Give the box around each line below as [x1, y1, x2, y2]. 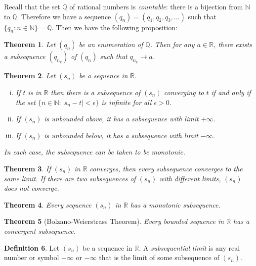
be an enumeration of [79, 39, 143, 50]
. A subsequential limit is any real [139, 242, 240, 253]
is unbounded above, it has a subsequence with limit [44, 113, 199, 124]
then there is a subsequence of [50, 87, 141, 97]
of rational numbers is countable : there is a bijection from [69, 1, 243, 11]
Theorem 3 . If [4, 163, 51, 173]
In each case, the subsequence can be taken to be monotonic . [4, 147, 185, 157]
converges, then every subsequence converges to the [89, 163, 243, 173]
